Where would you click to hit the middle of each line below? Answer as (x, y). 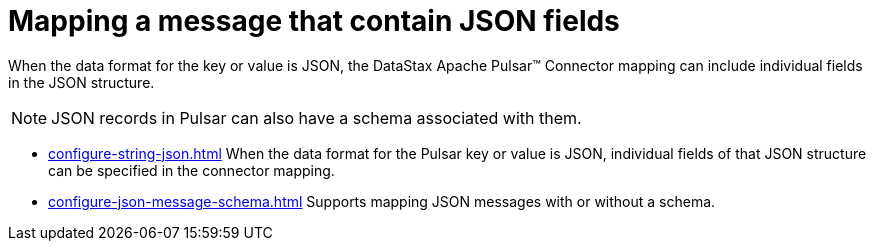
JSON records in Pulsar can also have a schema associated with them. (316, 117)
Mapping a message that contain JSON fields (314, 21)
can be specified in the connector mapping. (191, 170)
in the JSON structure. (81, 82)
